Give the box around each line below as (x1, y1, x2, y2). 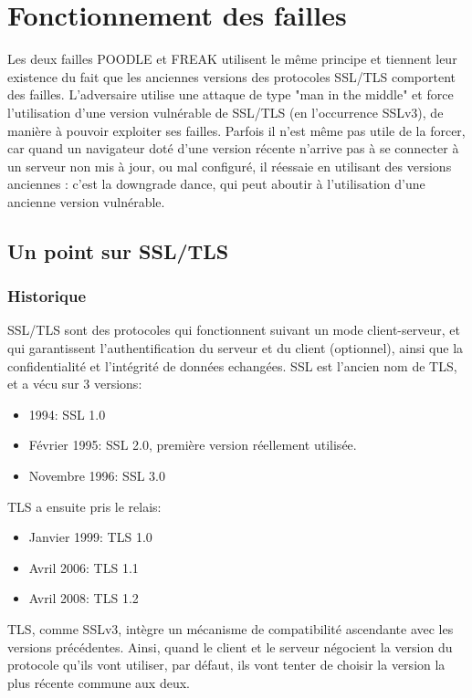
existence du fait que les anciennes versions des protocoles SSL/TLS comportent (7, 67, 456, 86)
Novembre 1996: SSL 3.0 (28, 466, 165, 485)
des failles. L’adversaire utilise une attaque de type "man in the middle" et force (7, 85, 454, 104)
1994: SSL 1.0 (28, 404, 106, 423)
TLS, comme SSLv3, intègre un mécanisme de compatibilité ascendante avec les (7, 620, 454, 638)
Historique (7, 285, 87, 307)
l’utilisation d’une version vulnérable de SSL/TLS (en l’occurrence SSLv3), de (7, 102, 444, 121)
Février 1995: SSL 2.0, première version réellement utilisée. (28, 435, 357, 454)
